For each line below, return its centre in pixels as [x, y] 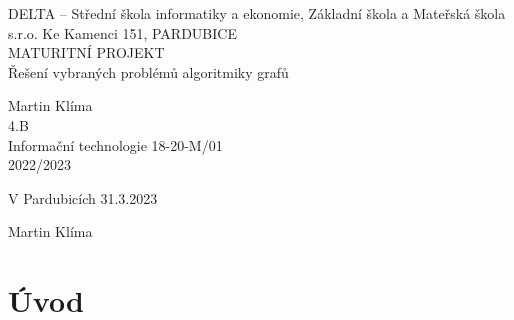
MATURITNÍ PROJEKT [86, 52]
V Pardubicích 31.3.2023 [83, 197]
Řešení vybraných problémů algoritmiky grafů [148, 71]
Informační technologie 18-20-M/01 [115, 144]
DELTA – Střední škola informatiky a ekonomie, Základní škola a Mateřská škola [257, 13]
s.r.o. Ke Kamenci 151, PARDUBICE [122, 32]
